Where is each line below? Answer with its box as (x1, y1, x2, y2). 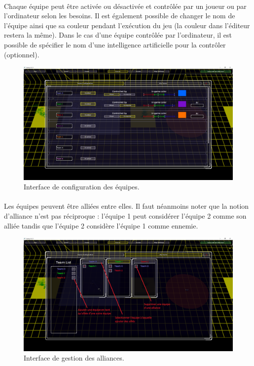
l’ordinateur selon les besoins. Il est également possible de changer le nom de (4, 10, 235, 21)
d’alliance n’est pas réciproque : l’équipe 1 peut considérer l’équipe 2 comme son (4, 210, 247, 221)
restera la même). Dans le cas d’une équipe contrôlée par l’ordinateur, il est (4, 30, 232, 40)
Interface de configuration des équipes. (24, 182, 140, 192)
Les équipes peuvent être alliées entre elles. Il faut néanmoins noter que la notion (4, 201, 249, 211)
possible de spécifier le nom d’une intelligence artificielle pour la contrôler (4, 39, 226, 49)
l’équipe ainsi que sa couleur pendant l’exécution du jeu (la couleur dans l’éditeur (4, 20, 250, 30)
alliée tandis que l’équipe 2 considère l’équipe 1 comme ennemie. (4, 220, 198, 230)
